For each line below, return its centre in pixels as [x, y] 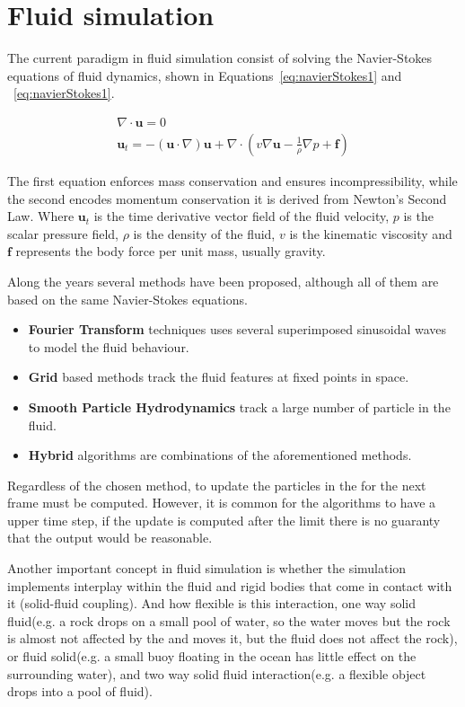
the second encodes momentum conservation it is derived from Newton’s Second [227, 198]
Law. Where [41, 216]
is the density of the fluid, [204, 233]
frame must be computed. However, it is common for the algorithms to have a [222, 503]
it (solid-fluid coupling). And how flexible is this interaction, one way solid [211, 603]
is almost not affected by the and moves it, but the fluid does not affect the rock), [232, 638]
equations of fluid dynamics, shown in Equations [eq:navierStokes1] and [205, 75]
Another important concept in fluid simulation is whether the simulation [207, 568]
